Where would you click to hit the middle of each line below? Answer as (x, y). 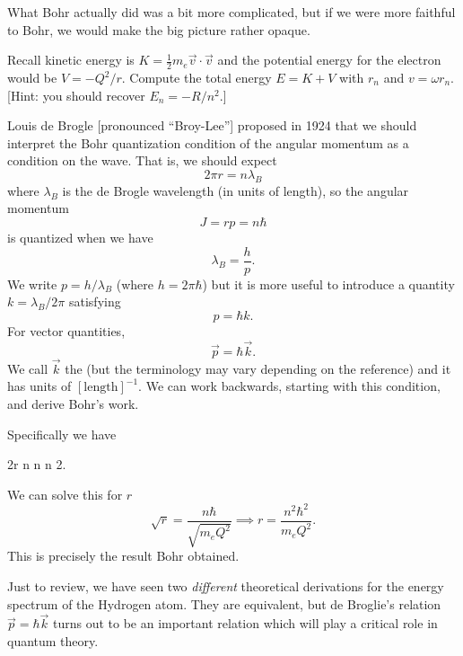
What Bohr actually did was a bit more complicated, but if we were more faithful (231, 12)
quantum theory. (53, 640)
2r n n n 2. (37, 464)
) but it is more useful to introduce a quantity (328, 284)
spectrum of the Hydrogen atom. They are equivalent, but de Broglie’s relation (224, 603)
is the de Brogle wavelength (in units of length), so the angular (236, 190)
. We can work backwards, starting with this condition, (289, 386)
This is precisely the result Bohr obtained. (123, 556)
